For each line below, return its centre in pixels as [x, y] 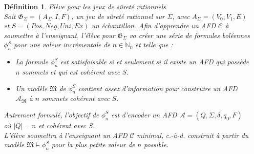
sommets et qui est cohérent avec [71, 71]
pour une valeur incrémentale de [62, 45]
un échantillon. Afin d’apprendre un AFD [154, 26]
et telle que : [154, 45]
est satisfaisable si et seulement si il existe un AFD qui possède [155, 62]
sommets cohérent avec [76, 98]
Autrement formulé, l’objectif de [52, 114]
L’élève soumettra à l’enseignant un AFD [66, 135]
